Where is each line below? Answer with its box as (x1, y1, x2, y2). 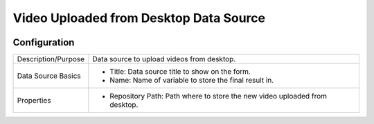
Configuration (12, 37, 75, 48)
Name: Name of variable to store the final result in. (109, 76, 274, 85)
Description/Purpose (17, 54, 85, 64)
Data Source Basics (17, 71, 81, 81)
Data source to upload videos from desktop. (92, 54, 236, 64)
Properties (17, 96, 51, 105)
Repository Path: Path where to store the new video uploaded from (109, 92, 328, 101)
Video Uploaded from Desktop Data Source (12, 10, 266, 25)
